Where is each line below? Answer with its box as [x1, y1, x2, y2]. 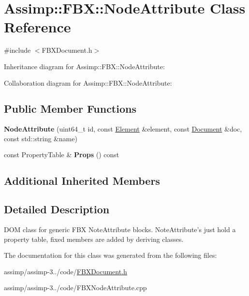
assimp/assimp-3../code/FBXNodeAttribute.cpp [4, 282, 147, 293]
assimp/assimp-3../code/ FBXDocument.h [4, 266, 127, 276]
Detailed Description [4, 202, 110, 217]
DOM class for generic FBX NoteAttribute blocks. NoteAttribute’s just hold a [4, 224, 236, 235]
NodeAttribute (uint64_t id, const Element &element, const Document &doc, [4, 124, 242, 134]
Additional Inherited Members [4, 173, 160, 188]
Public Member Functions [4, 101, 136, 116]
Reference [4, 17, 71, 37]
